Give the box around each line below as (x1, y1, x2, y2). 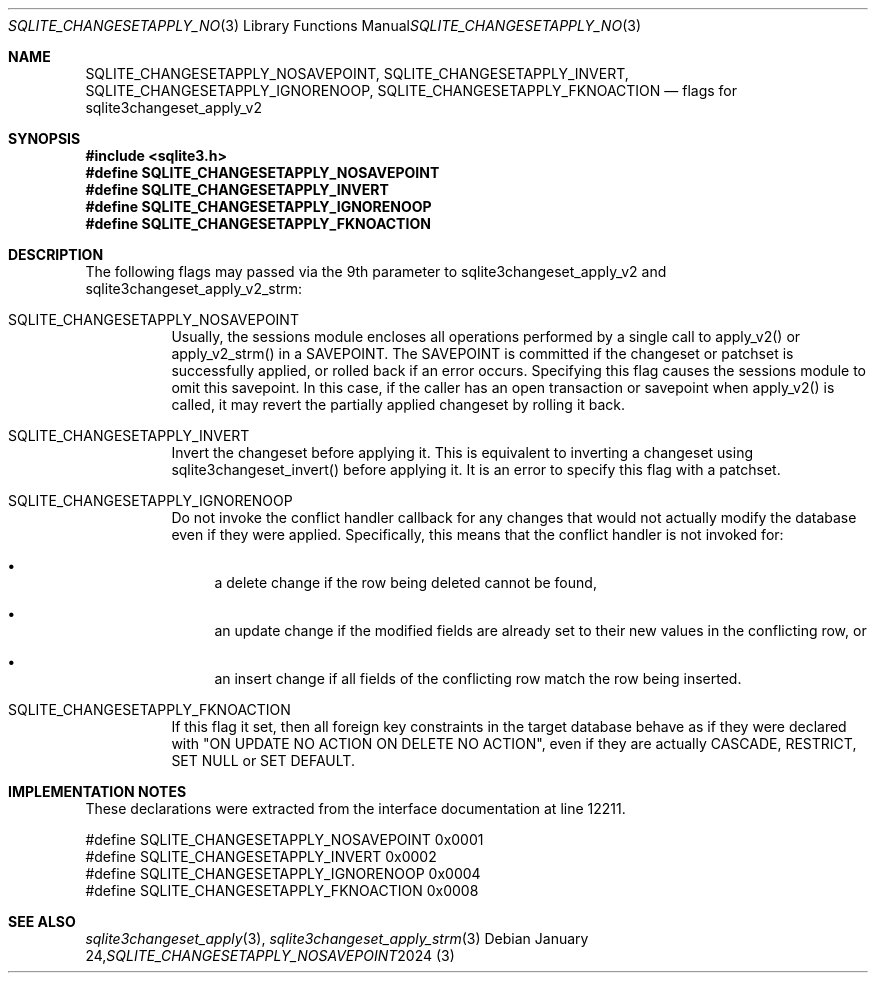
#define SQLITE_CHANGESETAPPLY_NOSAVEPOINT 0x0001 (85, 831, 484, 848)
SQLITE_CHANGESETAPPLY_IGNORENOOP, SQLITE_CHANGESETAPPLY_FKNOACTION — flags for (85, 82, 738, 99)
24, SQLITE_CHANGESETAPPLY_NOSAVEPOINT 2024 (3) (85, 947, 455, 964)
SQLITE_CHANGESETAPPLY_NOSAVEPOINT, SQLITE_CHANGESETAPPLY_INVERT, (85, 65, 629, 82)
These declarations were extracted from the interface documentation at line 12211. (85, 800, 626, 817)
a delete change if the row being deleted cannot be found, (214, 574, 597, 591)
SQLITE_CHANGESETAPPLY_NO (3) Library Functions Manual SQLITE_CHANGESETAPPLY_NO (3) (8, 17, 641, 34)
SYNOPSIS (8, 130, 81, 147)
